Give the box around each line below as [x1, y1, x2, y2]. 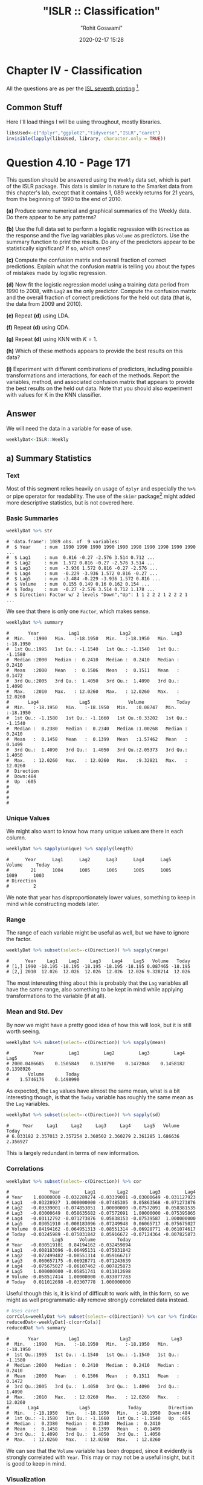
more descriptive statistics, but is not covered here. [6, 498, 135, 506]
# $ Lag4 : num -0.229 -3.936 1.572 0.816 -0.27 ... [6, 571, 158, 577]
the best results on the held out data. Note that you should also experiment [6, 385, 193, 392]
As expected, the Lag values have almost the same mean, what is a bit [6, 1087, 180, 1094]
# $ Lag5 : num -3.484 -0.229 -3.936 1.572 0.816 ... [6, 576, 161, 582]
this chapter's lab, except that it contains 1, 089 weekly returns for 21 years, [6, 189, 195, 196]
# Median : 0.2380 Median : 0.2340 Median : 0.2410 [6, 1420, 161, 1427]
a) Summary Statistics [6, 453, 92, 463]
